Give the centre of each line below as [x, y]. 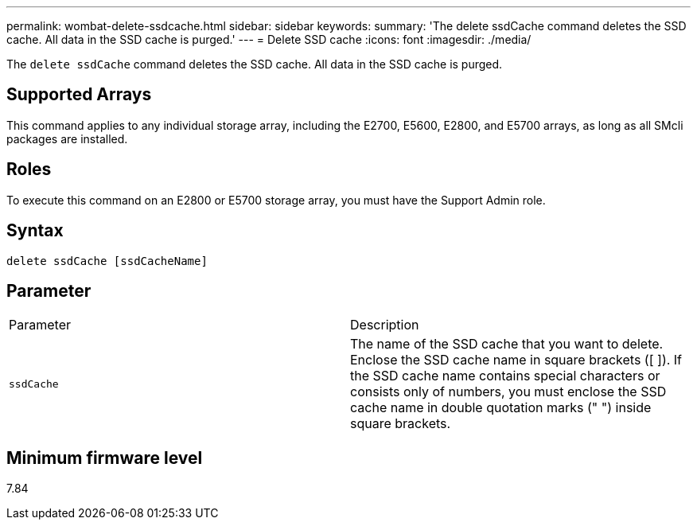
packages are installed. [67, 138]
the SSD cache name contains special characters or [505, 376]
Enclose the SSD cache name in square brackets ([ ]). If [516, 360]
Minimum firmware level [105, 458]
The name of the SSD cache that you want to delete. [507, 344]
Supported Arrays [79, 95]
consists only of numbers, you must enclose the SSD [508, 392]
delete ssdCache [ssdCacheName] [107, 261]
